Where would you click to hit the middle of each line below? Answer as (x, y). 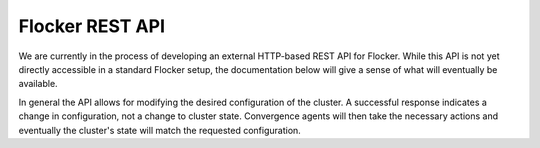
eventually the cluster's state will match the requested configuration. (160, 130)
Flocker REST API (91, 26)
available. (38, 84)
